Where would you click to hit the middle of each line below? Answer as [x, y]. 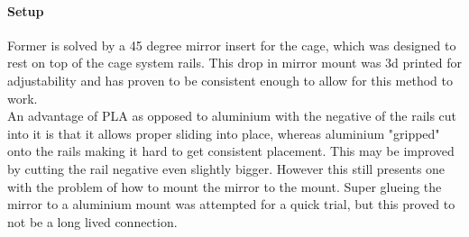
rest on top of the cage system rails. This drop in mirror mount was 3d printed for [234, 63]
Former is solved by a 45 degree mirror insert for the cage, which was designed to [232, 45]
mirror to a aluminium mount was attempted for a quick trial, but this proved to [231, 204]
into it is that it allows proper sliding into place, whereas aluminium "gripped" [224, 133]
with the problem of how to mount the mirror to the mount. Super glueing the [225, 186]
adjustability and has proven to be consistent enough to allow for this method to [230, 80]
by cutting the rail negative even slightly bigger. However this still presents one [226, 168]
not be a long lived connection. [92, 221]
